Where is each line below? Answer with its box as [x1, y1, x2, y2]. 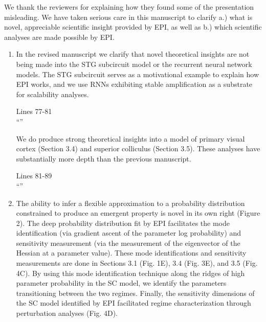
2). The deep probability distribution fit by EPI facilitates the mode [16, 217, 230, 228]
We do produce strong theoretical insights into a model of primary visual [16, 133, 245, 144]
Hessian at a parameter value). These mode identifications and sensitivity [16, 247, 247, 258]
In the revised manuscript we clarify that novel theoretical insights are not [16, 49, 250, 59]
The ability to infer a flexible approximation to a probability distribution [16, 197, 245, 208]
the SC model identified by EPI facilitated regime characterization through [16, 297, 251, 308]
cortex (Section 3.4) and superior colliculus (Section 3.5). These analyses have [16, 143, 260, 154]
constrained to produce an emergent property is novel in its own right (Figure [16, 208, 260, 218]
